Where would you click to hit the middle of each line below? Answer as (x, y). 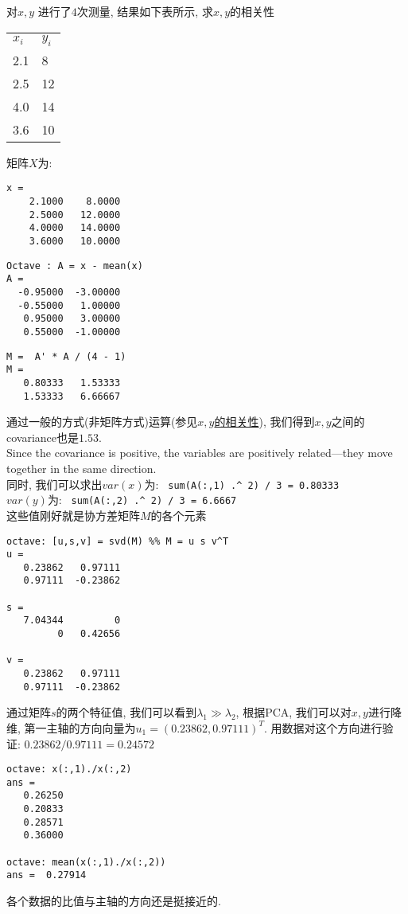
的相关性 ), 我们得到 (264, 422)
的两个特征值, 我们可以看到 (126, 712)
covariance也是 (43, 437)
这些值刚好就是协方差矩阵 (73, 515)
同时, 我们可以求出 (54, 484)
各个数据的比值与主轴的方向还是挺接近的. (114, 901)
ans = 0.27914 (47, 875)
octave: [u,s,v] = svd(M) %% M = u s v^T (118, 541)
